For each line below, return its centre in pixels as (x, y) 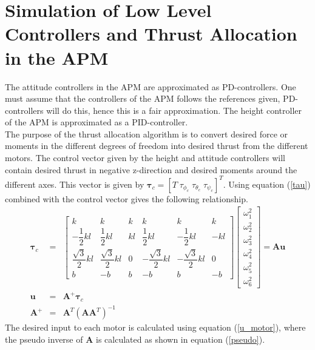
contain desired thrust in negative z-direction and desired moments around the (151, 169)
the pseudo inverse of (44, 339)
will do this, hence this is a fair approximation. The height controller (174, 110)
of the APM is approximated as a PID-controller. (97, 122)
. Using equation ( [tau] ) (267, 184)
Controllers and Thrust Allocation (151, 34)
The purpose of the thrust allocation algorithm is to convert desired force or (147, 134)
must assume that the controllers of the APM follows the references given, (143, 98)
